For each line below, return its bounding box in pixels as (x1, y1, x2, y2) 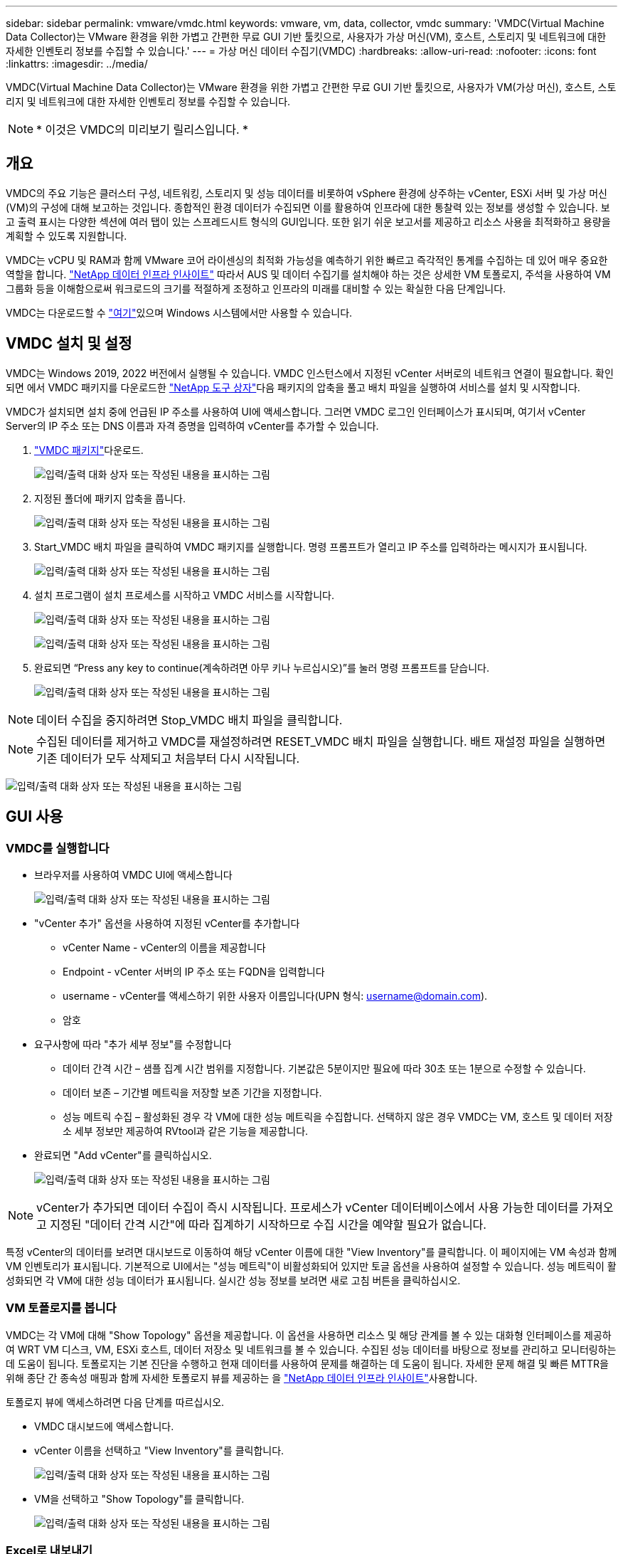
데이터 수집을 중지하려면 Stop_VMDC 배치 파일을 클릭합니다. (36, 712, 343, 727)
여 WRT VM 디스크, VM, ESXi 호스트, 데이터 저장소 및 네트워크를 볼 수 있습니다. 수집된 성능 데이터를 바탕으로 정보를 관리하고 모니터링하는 (6, 1343, 617, 1355)
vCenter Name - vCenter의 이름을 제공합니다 (63, 941, 266, 953)
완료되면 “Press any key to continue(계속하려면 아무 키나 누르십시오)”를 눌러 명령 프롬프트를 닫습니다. (34, 661, 490, 674)
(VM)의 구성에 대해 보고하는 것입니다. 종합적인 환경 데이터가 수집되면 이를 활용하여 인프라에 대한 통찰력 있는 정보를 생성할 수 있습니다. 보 (6, 201, 610, 213)
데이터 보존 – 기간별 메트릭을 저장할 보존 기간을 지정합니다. (63, 1086, 322, 1099)
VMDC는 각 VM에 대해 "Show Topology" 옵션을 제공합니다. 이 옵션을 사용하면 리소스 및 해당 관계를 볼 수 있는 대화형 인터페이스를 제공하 (6, 1328, 612, 1341)
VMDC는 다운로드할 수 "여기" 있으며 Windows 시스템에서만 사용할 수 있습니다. (6, 306, 353, 319)
